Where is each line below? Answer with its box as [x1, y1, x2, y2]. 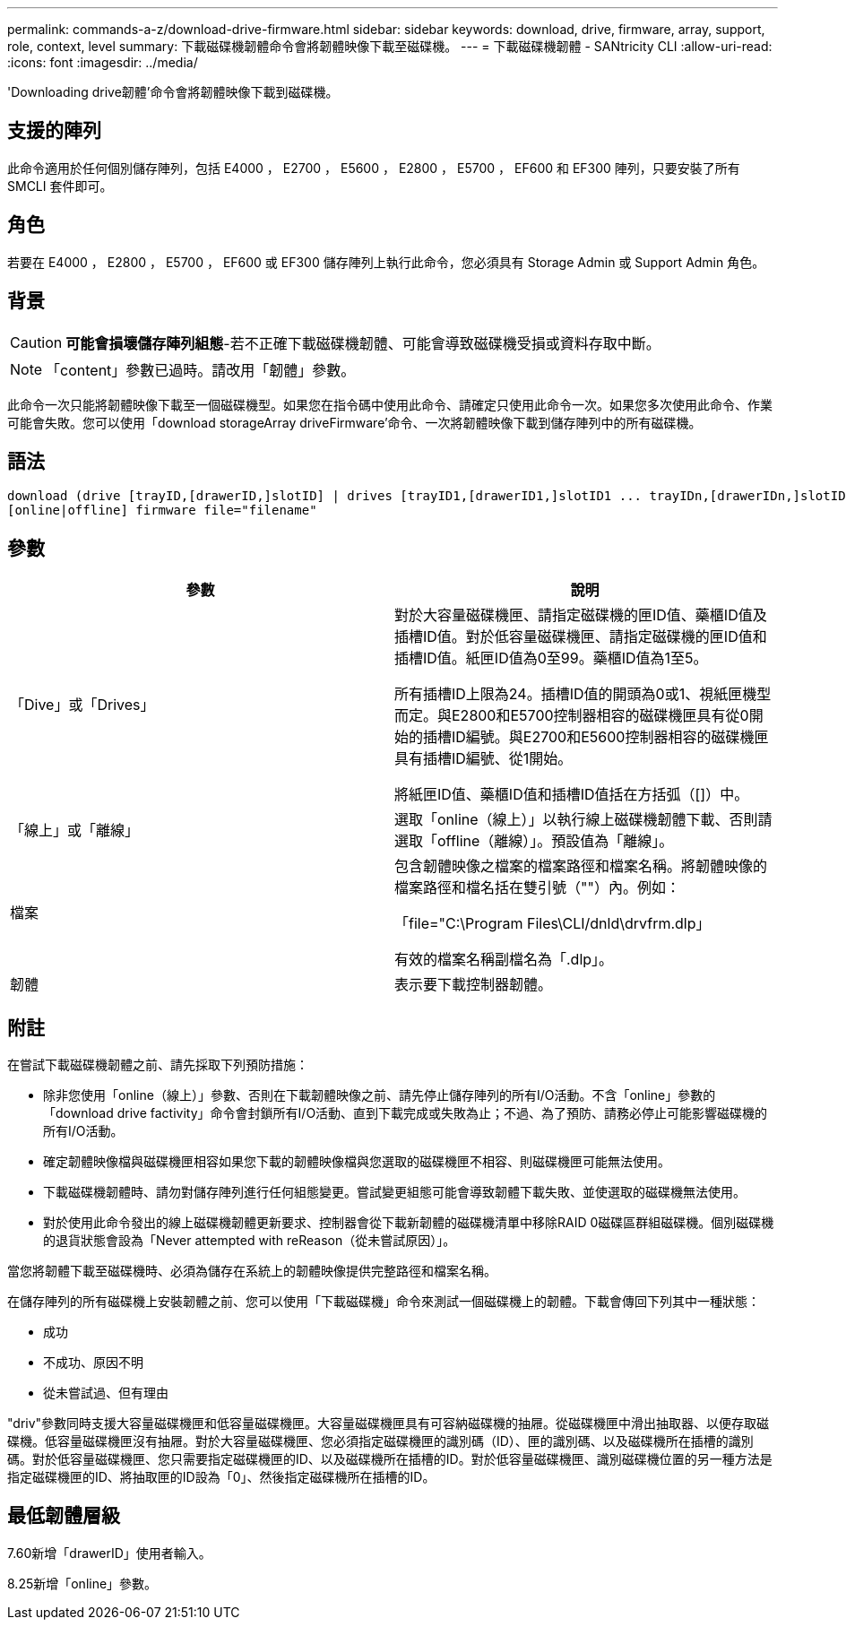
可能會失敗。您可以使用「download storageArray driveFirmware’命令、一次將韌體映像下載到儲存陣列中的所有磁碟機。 [7, 414, 702, 430]
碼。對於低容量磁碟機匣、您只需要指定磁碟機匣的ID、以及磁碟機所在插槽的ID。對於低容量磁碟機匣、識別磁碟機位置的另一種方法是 [7, 1451, 773, 1467]
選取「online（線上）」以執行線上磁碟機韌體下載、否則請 [394, 810, 773, 829]
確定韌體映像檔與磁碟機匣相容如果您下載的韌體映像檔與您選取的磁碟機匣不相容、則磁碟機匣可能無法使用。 [43, 1154, 670, 1170]
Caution [10, 333, 63, 351]
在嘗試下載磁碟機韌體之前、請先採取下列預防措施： [7, 1057, 308, 1073]
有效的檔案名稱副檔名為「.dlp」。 [394, 950, 614, 969]
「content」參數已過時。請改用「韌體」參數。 [46, 360, 356, 379]
